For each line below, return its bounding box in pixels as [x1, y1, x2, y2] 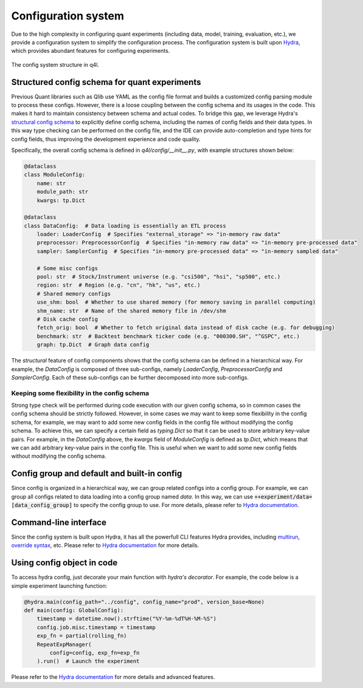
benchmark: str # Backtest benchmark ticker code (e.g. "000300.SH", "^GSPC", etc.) [36, 333, 300, 339]
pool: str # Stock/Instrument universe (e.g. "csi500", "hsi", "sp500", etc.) [36, 273, 281, 281]
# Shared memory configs [36, 290, 111, 297]
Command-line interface [11, 517, 106, 528]
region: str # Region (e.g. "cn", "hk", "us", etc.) [36, 282, 201, 288]
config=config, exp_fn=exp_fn [49, 650, 140, 656]
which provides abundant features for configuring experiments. [11, 47, 170, 55]
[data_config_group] [11, 502, 73, 509]
